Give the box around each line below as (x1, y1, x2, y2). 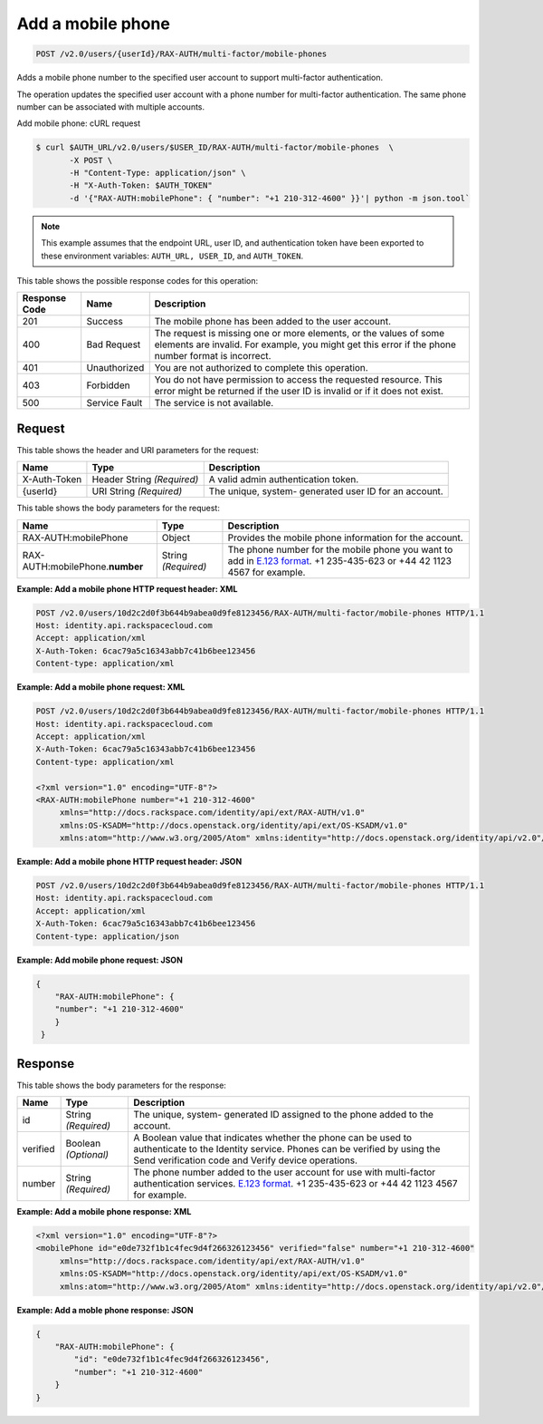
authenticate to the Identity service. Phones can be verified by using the (133, 1143, 441, 1156)
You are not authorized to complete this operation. (154, 362, 368, 374)
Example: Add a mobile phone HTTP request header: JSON (16, 857, 243, 867)
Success (86, 315, 124, 328)
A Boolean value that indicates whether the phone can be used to (133, 1131, 412, 1144)
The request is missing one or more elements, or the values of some (154, 327, 445, 340)
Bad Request (86, 338, 141, 351)
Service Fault (86, 397, 143, 410)
